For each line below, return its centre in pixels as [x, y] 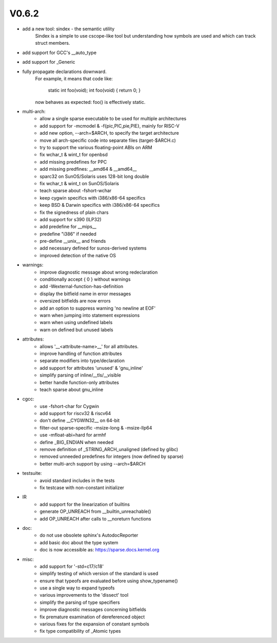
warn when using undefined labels [76, 323]
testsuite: [32, 473]
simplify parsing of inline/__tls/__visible [81, 375]
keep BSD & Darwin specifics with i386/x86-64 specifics [100, 205]
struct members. [53, 43]
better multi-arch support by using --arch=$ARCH [93, 463]
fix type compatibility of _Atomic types [80, 631]
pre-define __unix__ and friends [73, 241]
